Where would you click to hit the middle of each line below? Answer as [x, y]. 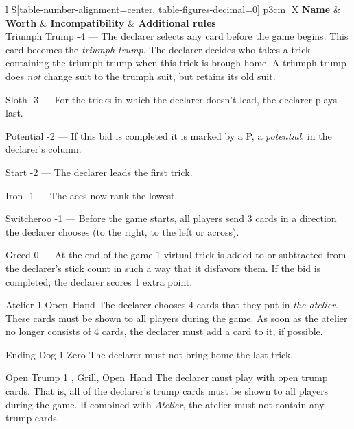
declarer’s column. [44, 149]
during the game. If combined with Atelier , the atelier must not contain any [165, 404]
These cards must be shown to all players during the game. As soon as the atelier [177, 318]
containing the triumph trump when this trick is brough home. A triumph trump [176, 63]
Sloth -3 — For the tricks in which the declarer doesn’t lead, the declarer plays [171, 99]
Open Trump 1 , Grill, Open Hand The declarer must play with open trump [167, 377]
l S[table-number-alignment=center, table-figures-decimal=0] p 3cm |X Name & [173, 9]
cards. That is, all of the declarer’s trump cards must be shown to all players [167, 391]
